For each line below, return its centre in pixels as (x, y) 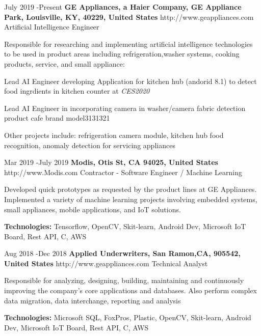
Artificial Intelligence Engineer (52, 27)
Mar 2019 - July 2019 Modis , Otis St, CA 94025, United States (111, 162)
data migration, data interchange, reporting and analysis (93, 300)
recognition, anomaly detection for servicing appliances (90, 145)
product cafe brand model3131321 (57, 118)
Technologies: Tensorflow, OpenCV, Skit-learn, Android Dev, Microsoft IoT (125, 226)
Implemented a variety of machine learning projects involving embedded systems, (131, 199)
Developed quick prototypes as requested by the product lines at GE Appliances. (130, 189)
